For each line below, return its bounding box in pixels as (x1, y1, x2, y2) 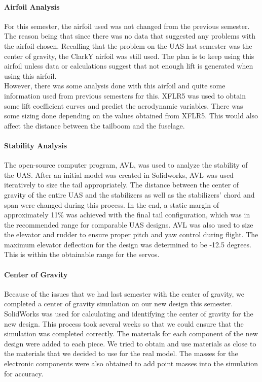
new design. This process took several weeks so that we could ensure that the (4, 318, 244, 329)
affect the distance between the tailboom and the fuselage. (4, 120, 185, 131)
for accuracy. (4, 368, 44, 378)
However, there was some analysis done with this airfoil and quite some (4, 80, 226, 91)
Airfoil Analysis (4, 1, 60, 12)
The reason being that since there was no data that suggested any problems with (4, 30, 255, 41)
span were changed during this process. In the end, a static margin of (4, 199, 219, 210)
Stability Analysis (4, 140, 67, 150)
